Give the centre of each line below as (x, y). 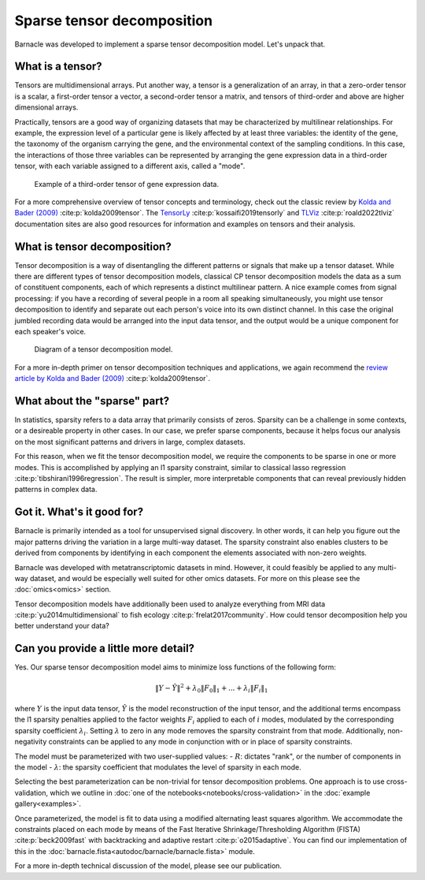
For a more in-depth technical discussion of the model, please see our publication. (148, 866)
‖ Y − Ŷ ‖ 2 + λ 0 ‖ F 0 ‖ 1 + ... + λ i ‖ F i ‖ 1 (211, 688)
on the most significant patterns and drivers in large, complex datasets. (130, 442)
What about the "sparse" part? (92, 401)
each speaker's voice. (50, 332)
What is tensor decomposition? (93, 246)
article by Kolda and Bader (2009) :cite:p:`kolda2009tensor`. (112, 378)
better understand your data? (62, 626)
